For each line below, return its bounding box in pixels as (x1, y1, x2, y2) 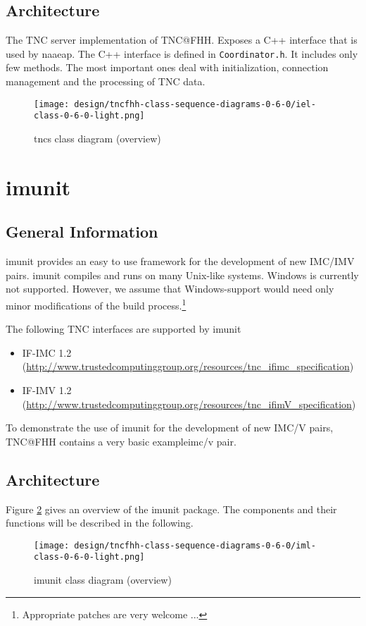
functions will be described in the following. (6, 515, 194, 530)
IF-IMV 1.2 (22, 382, 72, 397)
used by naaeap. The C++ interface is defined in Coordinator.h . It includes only (6, 46, 358, 61)
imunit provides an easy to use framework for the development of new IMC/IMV (6, 254, 355, 269)
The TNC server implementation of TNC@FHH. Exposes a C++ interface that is (6, 32, 358, 47)
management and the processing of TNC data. (6, 74, 206, 89)
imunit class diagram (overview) (34, 572, 172, 587)
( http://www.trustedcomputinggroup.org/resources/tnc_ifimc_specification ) (22, 359, 354, 374)
